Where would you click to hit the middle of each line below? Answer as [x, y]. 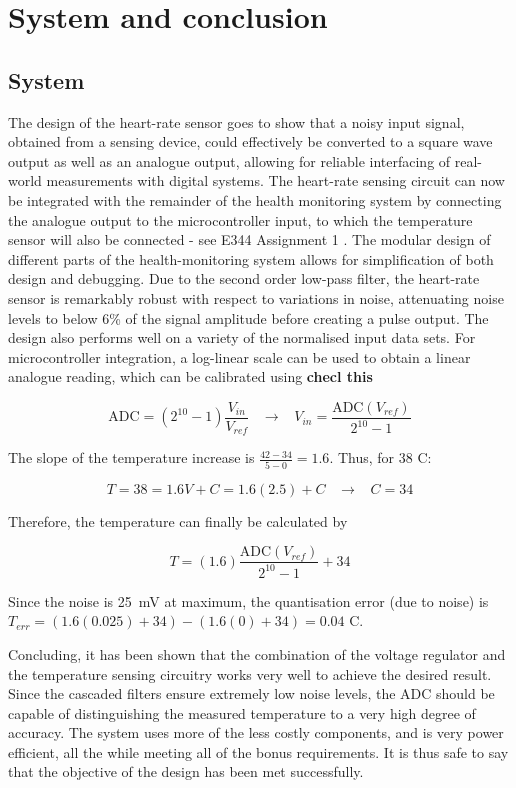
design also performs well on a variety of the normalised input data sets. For [242, 337]
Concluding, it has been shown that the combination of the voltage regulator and [257, 653]
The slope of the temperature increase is [131, 457]
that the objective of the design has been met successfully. [186, 771]
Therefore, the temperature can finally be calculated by [178, 520]
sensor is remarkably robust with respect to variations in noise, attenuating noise [256, 297]
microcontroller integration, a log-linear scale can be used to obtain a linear [239, 356]
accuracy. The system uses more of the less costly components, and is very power [256, 732]
